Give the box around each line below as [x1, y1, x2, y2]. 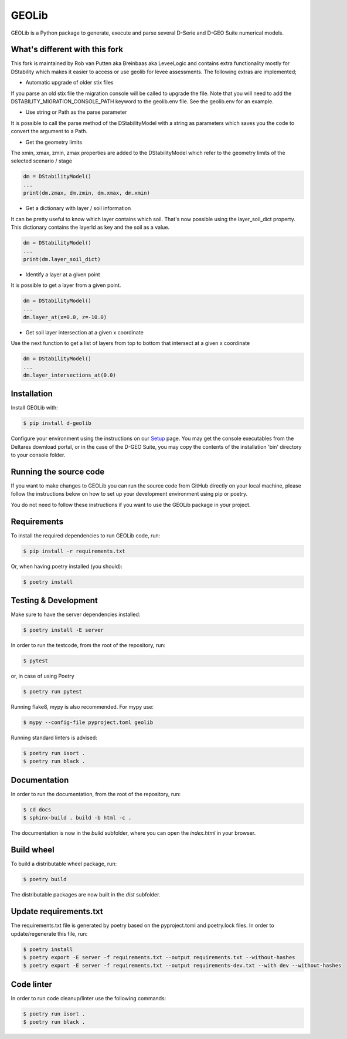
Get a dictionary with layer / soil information [25, 205, 131, 212]
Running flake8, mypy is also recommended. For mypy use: [11, 703, 154, 710]
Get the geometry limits [25, 138, 82, 145]
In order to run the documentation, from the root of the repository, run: [11, 790, 181, 797]
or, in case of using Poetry [11, 672, 74, 680]
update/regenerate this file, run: [11, 930, 88, 937]
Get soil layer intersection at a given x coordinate [25, 329, 144, 336]
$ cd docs [23, 806, 52, 813]
